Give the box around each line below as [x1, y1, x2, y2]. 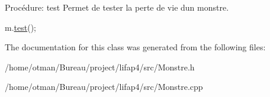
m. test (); [5, 21, 36, 33]
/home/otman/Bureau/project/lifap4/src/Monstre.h [5, 60, 195, 73]
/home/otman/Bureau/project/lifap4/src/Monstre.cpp [5, 80, 203, 93]
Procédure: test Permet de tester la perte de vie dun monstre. [5, 1, 229, 13]
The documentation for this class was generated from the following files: [5, 41, 266, 53]
